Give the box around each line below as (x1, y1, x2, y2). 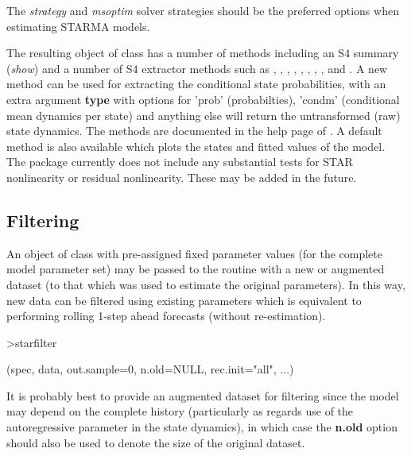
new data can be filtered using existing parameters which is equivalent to (6, 292, 362, 308)
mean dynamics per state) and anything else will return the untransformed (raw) (6, 106, 401, 123)
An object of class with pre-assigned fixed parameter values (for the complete (6, 245, 383, 261)
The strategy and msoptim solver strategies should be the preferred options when (6, 2, 399, 18)
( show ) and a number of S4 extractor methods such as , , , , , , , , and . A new (6, 60, 388, 76)
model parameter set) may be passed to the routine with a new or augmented (6, 261, 385, 277)
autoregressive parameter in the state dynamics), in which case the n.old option (6, 419, 397, 435)
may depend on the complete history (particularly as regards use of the (6, 403, 354, 419)
